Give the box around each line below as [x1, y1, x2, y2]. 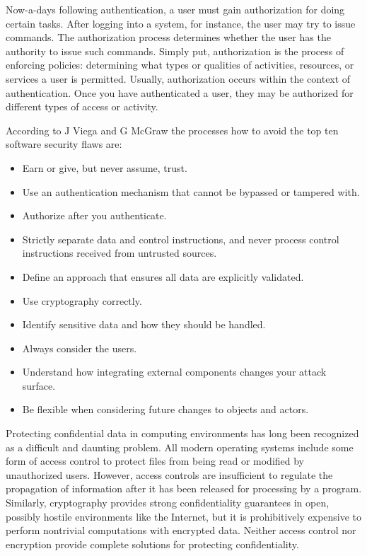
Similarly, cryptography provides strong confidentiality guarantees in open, [6, 495, 330, 510]
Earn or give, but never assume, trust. [22, 160, 187, 175]
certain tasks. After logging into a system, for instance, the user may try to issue [6, 16, 356, 30]
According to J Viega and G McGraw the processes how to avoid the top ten [6, 122, 339, 137]
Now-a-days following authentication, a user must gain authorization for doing [6, 2, 345, 16]
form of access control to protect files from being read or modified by [6, 453, 305, 468]
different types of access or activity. [6, 99, 158, 114]
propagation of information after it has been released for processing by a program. [6, 481, 362, 496]
